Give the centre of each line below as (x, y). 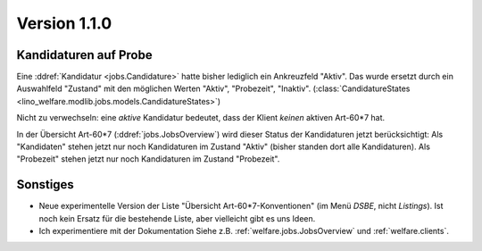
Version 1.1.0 (64, 23)
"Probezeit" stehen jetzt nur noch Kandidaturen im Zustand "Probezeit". (148, 159)
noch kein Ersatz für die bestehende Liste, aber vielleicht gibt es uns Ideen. (177, 218)
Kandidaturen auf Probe (84, 55)
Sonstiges (46, 184)
